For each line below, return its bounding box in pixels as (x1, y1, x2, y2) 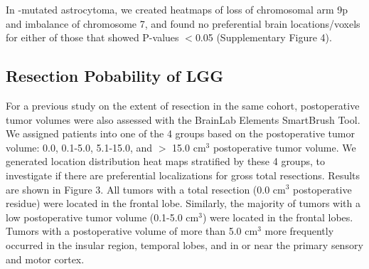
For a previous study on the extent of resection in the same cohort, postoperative (6, 97, 360, 112)
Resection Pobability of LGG (6, 65, 224, 87)
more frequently (264, 223, 334, 238)
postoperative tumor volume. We (213, 139, 356, 154)
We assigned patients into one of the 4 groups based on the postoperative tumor (6, 126, 355, 141)
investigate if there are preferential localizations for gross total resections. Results (6, 167, 360, 182)
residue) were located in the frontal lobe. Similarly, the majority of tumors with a (6, 196, 360, 211)
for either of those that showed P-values (6, 30, 179, 45)
